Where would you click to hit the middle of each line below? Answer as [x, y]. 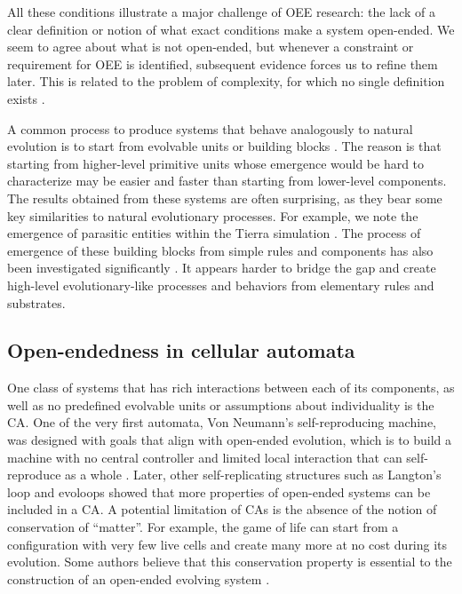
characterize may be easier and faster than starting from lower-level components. [227, 181]
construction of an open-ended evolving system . [139, 578]
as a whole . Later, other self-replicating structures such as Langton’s [253, 475]
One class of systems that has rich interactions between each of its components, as [231, 388]
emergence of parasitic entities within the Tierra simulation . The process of [214, 233]
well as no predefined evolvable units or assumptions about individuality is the [221, 404]
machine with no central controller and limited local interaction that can [205, 457]
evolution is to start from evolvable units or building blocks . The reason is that [224, 146]
